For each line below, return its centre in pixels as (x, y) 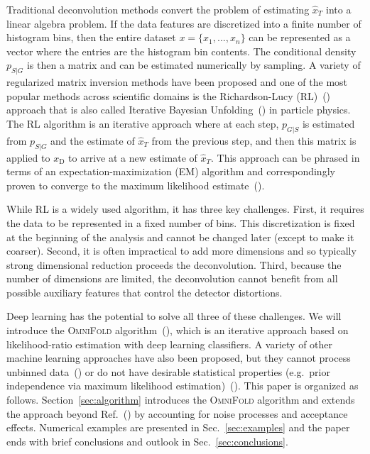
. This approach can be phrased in (285, 157)
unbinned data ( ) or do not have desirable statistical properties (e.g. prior (168, 371)
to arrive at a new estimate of (133, 157)
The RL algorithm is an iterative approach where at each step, (143, 123)
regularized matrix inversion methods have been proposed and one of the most (177, 82)
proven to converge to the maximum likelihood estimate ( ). (136, 185)
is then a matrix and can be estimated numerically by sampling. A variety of (194, 65)
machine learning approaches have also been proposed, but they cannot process (179, 358)
